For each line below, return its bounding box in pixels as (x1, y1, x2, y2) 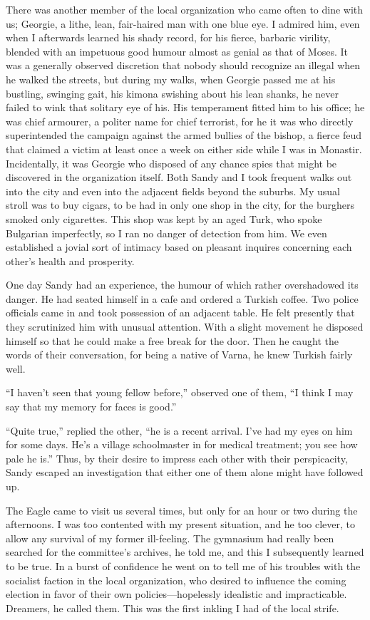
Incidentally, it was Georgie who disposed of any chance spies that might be (6, 155, 337, 170)
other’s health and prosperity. (6, 253, 135, 268)
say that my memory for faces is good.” (6, 399, 177, 414)
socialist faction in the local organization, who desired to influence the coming (6, 572, 346, 587)
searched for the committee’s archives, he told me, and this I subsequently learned (6, 544, 364, 559)
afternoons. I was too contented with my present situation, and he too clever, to (6, 517, 356, 532)
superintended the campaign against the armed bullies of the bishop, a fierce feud (6, 128, 361, 143)
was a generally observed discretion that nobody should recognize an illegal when (6, 58, 361, 73)
